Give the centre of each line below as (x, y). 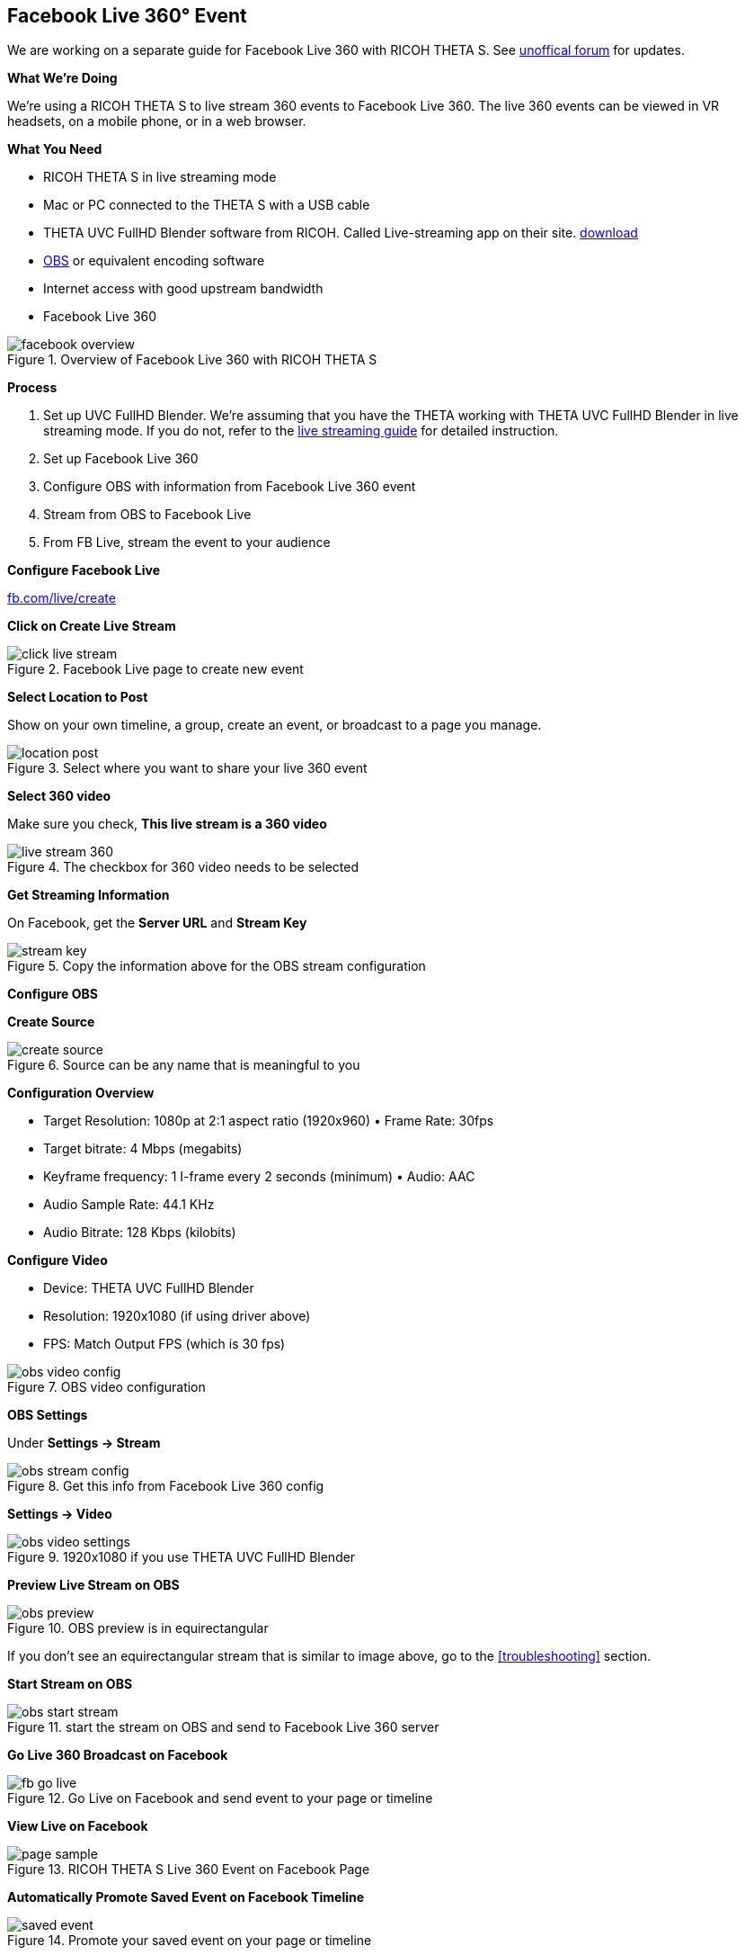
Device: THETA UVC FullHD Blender (149, 1288)
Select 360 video (59, 796)
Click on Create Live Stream (92, 626)
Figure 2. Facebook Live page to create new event (155, 669)
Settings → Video (60, 1514)
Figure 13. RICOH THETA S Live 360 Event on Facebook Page (189, 1870)
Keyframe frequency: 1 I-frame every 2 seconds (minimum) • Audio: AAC (259, 1177)
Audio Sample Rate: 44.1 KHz (129, 1205)
